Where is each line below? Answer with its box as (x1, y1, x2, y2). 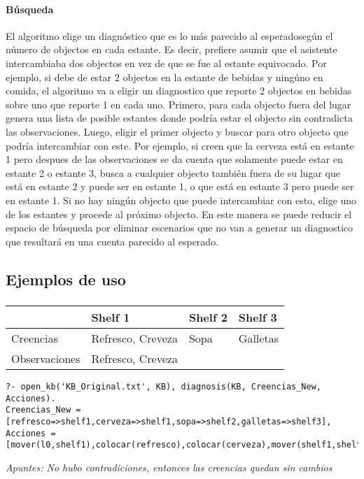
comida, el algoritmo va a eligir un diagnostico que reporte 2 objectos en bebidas (6, 83, 352, 98)
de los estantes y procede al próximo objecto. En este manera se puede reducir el (6, 206, 352, 221)
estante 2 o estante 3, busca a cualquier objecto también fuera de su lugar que (6, 165, 340, 180)
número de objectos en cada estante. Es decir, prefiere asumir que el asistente (6, 42, 337, 57)
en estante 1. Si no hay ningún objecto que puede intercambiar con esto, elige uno (6, 192, 357, 207)
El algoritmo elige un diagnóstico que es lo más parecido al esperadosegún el (6, 28, 333, 43)
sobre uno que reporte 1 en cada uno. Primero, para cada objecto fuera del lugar (6, 96, 351, 111)
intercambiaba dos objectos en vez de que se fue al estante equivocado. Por (6, 55, 327, 70)
